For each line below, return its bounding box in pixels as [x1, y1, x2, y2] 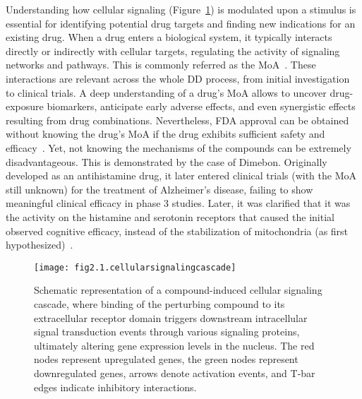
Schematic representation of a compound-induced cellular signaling [34, 282, 322, 297]
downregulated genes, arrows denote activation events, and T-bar [34, 365, 315, 380]
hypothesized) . [6, 237, 73, 252]
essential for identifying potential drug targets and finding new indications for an [6, 16, 356, 30]
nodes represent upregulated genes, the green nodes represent [34, 352, 298, 367]
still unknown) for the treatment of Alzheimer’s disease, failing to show [6, 181, 313, 196]
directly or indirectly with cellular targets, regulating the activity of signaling [6, 43, 340, 58]
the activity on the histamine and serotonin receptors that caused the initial [6, 209, 334, 224]
